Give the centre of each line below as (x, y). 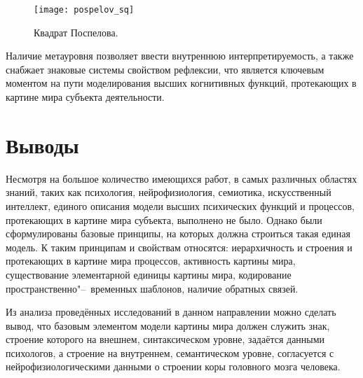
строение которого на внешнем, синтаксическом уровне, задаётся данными (165, 339)
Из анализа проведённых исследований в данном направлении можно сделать (171, 312)
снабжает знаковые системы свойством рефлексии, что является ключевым (165, 69)
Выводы (42, 145)
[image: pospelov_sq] (84, 10)
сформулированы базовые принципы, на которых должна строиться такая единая (178, 233)
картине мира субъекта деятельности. (85, 97)
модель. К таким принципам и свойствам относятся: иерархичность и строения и (179, 247)
